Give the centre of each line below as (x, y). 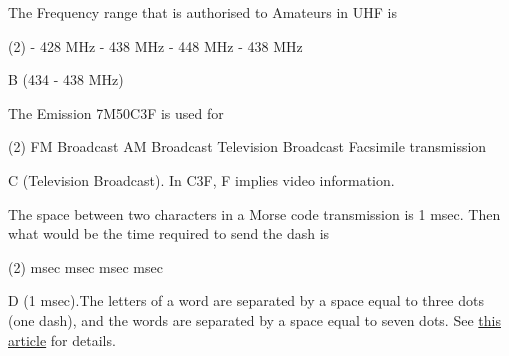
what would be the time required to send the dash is (169, 233)
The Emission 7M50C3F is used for (116, 112)
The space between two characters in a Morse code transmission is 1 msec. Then (254, 213)
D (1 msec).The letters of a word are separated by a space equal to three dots (246, 300)
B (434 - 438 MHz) (66, 79)
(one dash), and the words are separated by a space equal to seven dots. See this (254, 319)
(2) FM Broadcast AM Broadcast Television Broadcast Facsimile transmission (247, 146)
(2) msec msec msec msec (85, 266)
